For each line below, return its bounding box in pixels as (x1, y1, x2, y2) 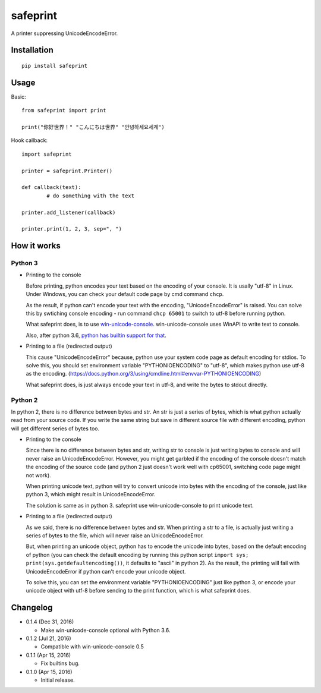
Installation (11, 45, 53, 55)
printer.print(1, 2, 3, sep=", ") (21, 226, 122, 232)
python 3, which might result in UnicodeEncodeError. (26, 491, 156, 498)
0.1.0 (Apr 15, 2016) (26, 668, 73, 675)
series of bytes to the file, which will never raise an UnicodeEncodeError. (26, 532, 204, 539)
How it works (11, 241, 61, 251)
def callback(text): (21, 184, 81, 191)
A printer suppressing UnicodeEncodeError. (11, 30, 118, 37)
